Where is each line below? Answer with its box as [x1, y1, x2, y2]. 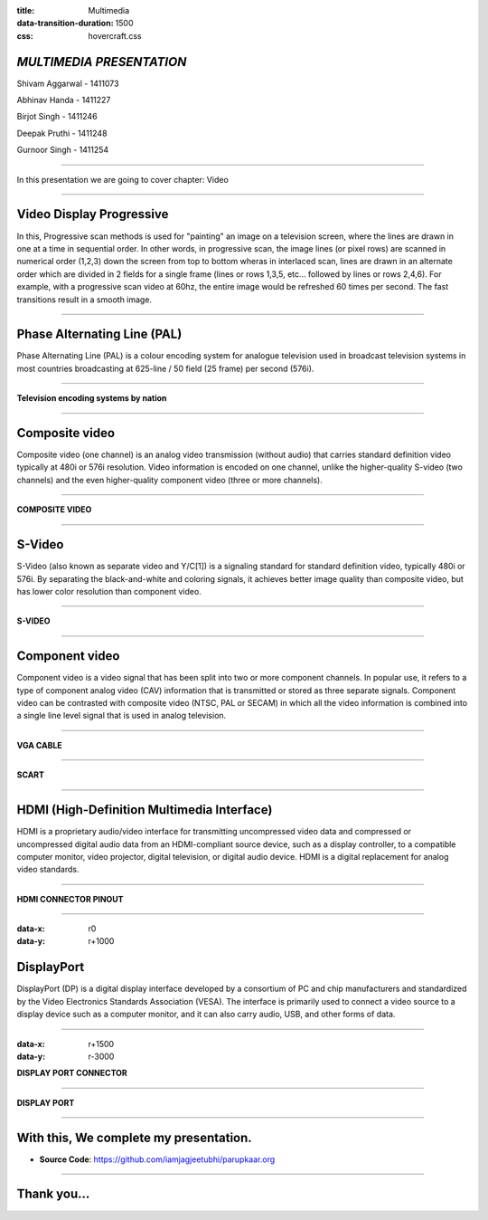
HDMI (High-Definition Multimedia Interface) [16, 802, 273, 818]
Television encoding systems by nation [16, 393, 167, 404]
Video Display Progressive [16, 206, 169, 222]
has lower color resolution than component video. [16, 586, 202, 596]
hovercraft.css [88, 30, 142, 41]
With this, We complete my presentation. [16, 1129, 252, 1145]
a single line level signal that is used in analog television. [16, 710, 227, 721]
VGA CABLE [16, 739, 62, 750]
